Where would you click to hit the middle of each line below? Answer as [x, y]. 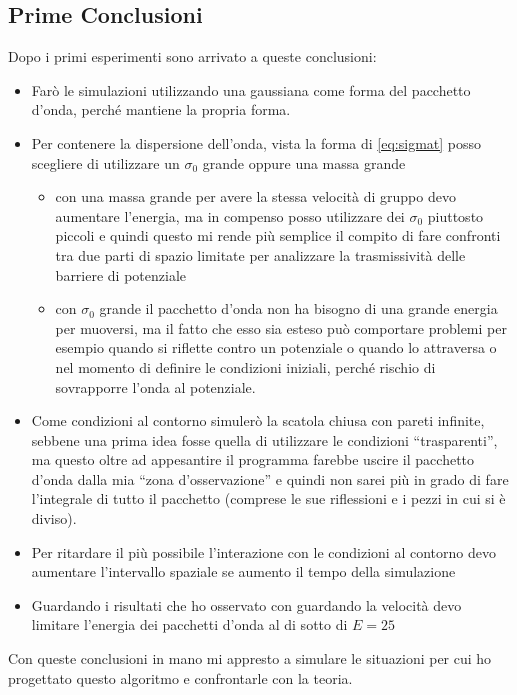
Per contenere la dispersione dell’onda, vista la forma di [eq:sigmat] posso [256, 142]
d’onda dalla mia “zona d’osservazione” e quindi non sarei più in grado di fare [270, 478]
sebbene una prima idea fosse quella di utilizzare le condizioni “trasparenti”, [264, 439]
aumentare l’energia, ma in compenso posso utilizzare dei [230, 215]
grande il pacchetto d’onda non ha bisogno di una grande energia [298, 308]
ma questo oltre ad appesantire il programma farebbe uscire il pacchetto [253, 459]
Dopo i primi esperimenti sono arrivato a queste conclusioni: [192, 56]
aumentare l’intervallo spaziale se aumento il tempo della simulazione [243, 571]
